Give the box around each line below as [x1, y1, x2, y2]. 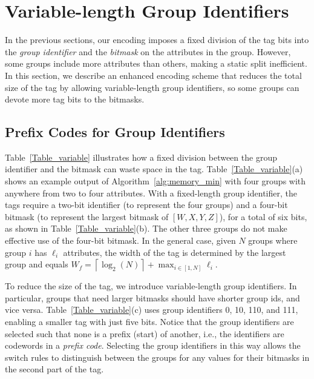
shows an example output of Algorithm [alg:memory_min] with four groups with [5, 175, 306, 187]
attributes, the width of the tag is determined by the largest [63, 246, 286, 258]
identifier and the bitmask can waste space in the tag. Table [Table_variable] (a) [5, 163, 303, 175]
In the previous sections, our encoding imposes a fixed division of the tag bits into [5, 33, 309, 46]
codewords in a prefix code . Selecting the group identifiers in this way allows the [5, 339, 301, 352]
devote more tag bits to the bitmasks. [5, 93, 145, 106]
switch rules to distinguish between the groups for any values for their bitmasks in [5, 350, 310, 363]
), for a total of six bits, [219, 210, 307, 223]
